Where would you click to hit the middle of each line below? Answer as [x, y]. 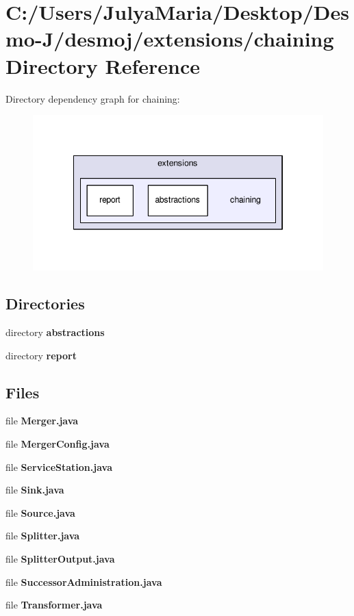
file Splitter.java [43, 536]
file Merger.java [42, 421]
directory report [41, 355]
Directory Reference [103, 65]
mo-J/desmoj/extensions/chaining [170, 39]
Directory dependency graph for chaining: [93, 98]
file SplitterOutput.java [60, 559]
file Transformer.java [54, 605]
